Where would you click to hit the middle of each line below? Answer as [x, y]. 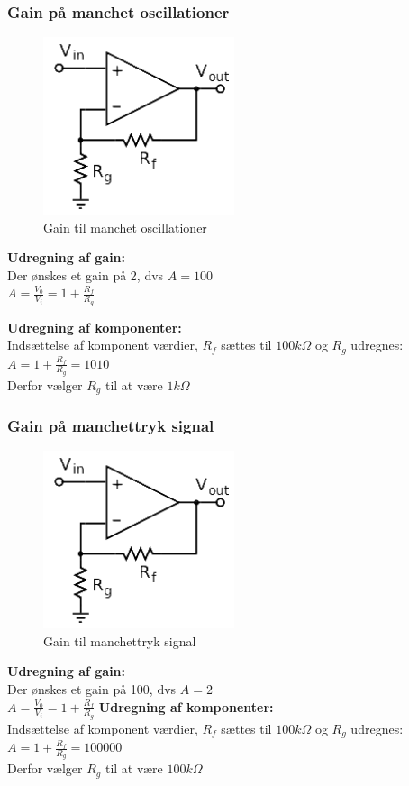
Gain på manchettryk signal [111, 426]
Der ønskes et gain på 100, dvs [92, 688]
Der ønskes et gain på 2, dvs [86, 274]
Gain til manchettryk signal [120, 640]
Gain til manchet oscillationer [125, 227]
